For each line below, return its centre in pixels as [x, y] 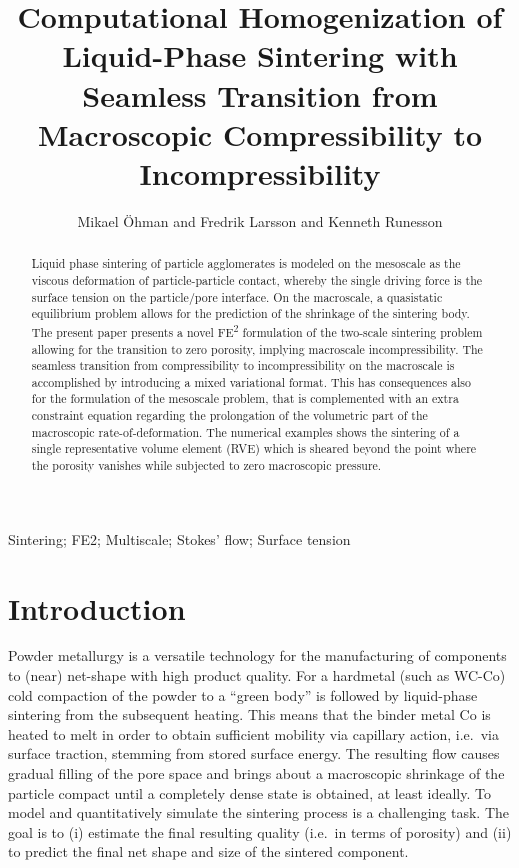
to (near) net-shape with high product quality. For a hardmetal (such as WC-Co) [257, 675]
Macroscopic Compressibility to [260, 133]
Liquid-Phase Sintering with [260, 55]
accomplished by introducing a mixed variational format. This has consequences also [251, 381]
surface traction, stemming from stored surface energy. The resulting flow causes [254, 753]
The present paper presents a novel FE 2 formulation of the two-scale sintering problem [257, 330]
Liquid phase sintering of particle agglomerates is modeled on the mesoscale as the [246, 263]
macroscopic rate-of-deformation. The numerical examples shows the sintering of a [245, 431]
